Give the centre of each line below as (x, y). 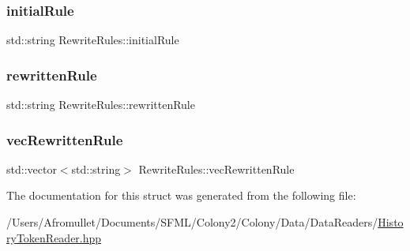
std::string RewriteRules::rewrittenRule (101, 105)
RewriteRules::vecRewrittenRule (216, 169)
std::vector (32, 169)
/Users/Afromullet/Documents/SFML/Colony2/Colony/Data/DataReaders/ (192, 222)
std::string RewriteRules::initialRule (93, 40)
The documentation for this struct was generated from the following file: (181, 195)
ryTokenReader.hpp (54, 237)
